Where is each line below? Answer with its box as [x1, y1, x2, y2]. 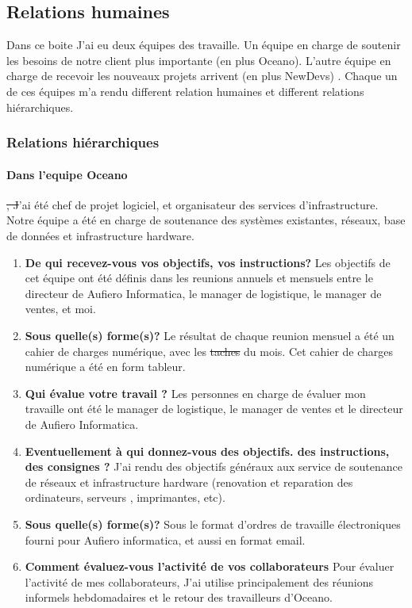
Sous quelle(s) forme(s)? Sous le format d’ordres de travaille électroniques [25, 515, 401, 532]
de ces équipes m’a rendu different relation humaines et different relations [6, 82, 364, 99]
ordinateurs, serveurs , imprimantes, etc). [25, 489, 225, 506]
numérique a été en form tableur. [25, 358, 186, 375]
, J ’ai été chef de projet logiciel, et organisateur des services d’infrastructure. [6, 196, 379, 212]
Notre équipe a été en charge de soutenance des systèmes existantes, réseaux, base [6, 212, 406, 228]
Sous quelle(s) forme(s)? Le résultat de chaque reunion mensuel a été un [25, 327, 395, 343]
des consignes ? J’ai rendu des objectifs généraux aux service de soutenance [25, 458, 403, 475]
